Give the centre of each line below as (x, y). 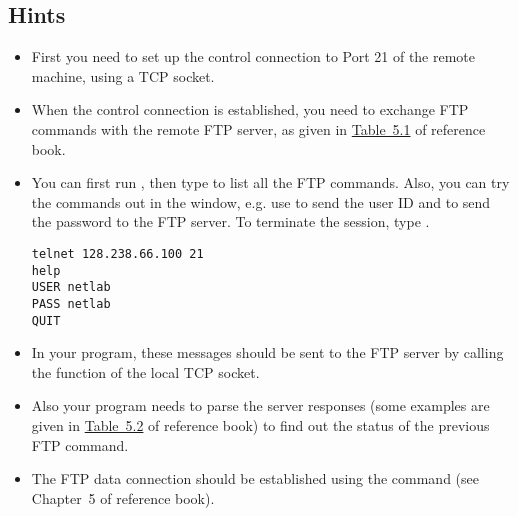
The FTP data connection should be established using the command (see (255, 478)
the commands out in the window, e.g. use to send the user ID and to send (261, 201)
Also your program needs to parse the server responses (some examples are (260, 405)
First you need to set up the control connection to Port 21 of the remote (253, 56)
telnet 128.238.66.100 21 (117, 253)
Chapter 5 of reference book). (123, 497)
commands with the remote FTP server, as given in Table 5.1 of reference (258, 128)
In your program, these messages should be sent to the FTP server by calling (267, 352)
